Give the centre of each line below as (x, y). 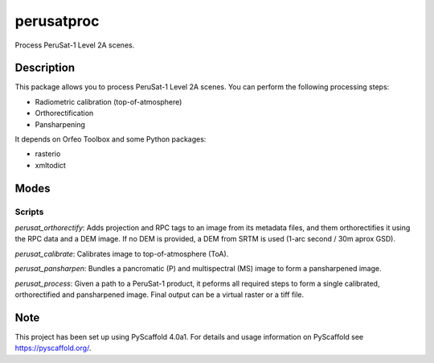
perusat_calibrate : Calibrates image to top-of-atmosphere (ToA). (122, 254)
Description (45, 68)
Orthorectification (64, 113)
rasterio (48, 154)
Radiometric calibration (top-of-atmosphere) (108, 101)
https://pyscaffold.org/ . (53, 348)
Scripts (29, 212)
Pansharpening (60, 124)
